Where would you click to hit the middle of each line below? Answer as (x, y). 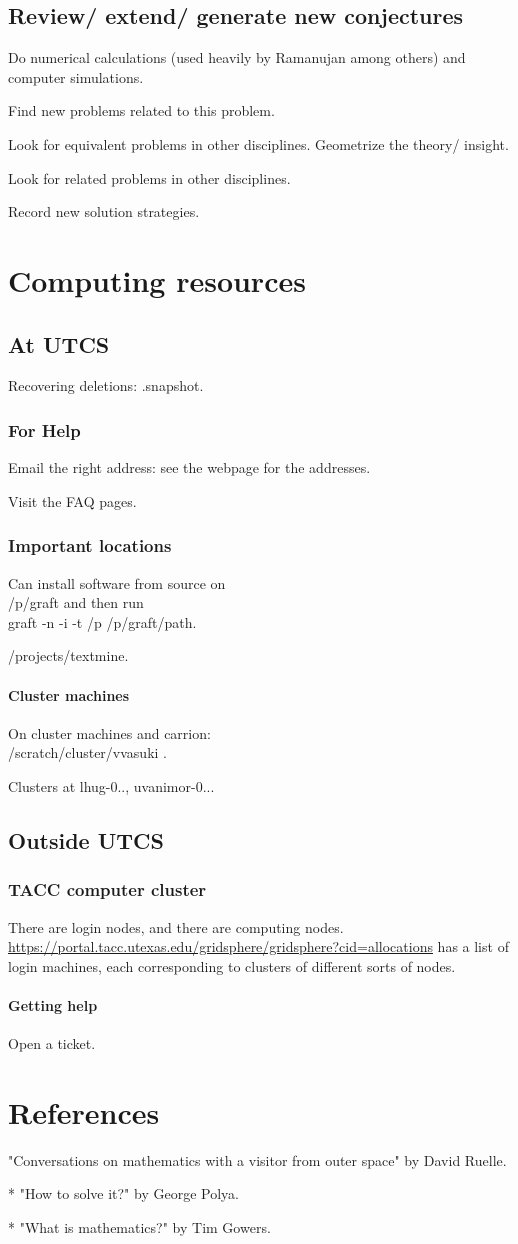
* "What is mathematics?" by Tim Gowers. (139, 1227)
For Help (44, 429)
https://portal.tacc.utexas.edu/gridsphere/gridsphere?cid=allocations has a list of (258, 946)
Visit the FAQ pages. (72, 500)
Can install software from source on (117, 582)
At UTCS (59, 343)
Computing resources (157, 279)
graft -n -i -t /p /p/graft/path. (102, 621)
